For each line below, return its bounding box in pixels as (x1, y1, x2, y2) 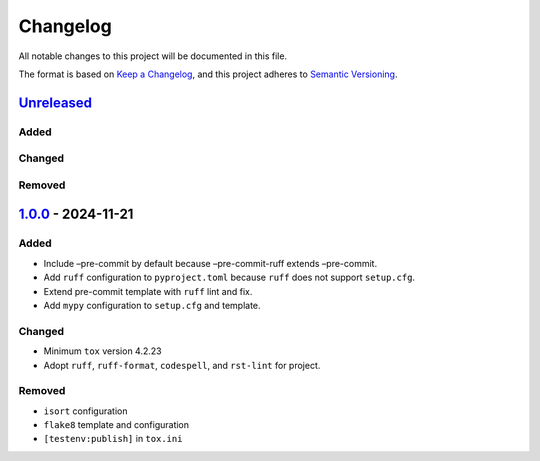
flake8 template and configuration (43, 419, 190, 431)
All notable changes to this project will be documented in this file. (18, 50, 288, 62)
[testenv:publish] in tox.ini (43, 433, 183, 445)
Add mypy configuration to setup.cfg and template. (43, 299, 261, 311)
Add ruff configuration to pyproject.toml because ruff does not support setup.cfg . (43, 271, 415, 284)
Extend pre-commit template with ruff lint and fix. (43, 285, 253, 297)
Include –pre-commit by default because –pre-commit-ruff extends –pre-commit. (43, 257, 378, 269)
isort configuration (43, 405, 128, 417)
